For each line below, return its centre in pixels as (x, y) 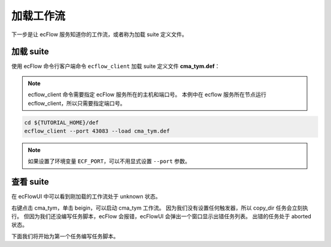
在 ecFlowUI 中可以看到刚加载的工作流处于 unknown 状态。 (86, 197)
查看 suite (30, 182)
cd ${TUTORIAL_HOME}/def (62, 122)
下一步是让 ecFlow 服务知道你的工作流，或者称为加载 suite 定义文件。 (99, 34)
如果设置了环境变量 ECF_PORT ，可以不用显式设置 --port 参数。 (109, 161)
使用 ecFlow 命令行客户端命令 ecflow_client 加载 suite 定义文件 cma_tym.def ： (116, 66)
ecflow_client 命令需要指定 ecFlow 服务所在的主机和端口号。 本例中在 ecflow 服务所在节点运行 (147, 94)
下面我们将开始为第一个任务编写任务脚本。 (65, 236)
